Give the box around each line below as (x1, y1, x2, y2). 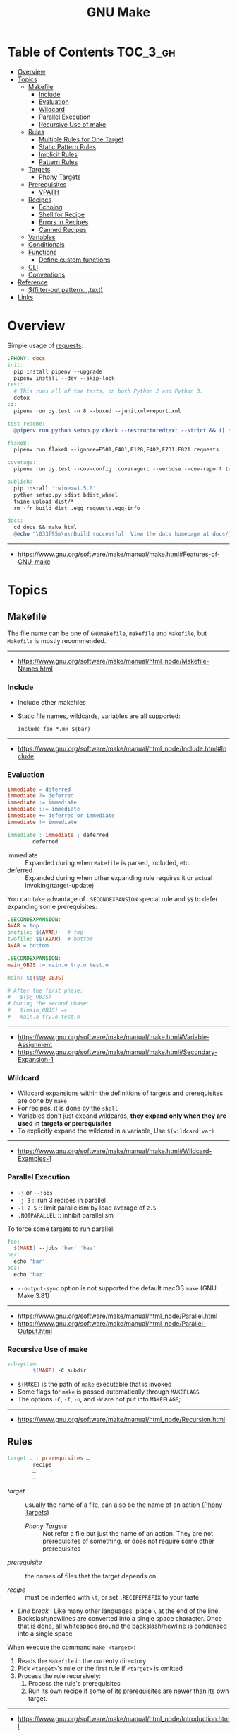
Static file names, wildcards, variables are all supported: (17, 712, 181, 720)
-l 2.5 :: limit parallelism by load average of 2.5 (17, 1203, 157, 1212)
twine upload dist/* (13, 498, 74, 505)
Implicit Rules (38, 150, 78, 158)
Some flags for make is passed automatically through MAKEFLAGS (17, 1387, 200, 1396)
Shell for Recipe (38, 210, 85, 219)
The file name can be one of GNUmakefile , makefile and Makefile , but (7, 629, 207, 637)
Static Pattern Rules (38, 142, 97, 151)
